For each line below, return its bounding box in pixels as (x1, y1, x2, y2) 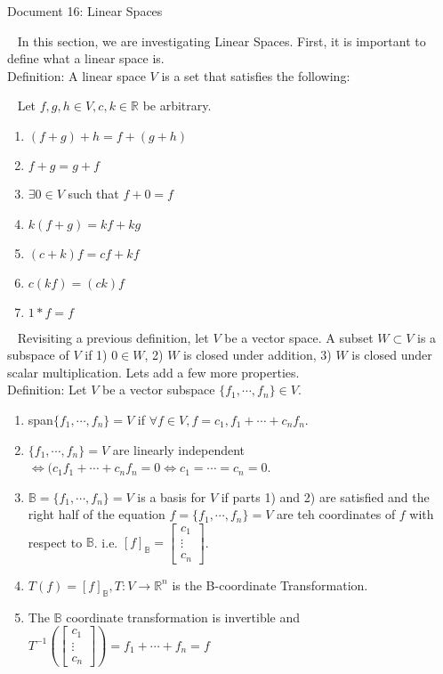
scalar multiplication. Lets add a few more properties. (7, 362, 300, 381)
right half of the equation (28, 505, 165, 524)
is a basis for (137, 487, 206, 506)
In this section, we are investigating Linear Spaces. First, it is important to (17, 31, 426, 50)
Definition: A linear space (7, 66, 146, 85)
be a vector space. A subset (224, 328, 374, 346)
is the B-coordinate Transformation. (172, 575, 368, 594)
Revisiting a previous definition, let (17, 328, 209, 346)
